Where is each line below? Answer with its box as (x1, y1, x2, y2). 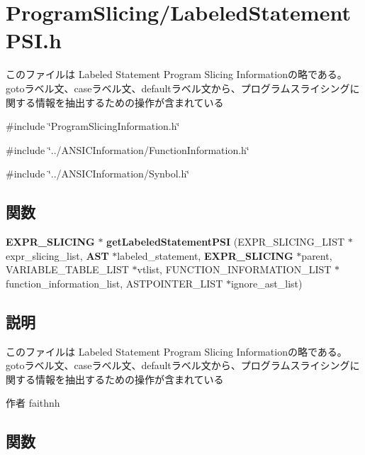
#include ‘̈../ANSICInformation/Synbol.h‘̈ (6, 166, 190, 181)
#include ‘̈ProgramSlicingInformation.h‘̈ (6, 119, 180, 133)
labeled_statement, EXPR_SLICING (117, 248, 293, 263)
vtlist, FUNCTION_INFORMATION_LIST (137, 262, 332, 277)
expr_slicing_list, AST (6, 248, 109, 263)
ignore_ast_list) (230, 275, 303, 290)
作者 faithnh (6, 395, 60, 410)
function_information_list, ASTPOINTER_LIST (6, 275, 223, 290)
